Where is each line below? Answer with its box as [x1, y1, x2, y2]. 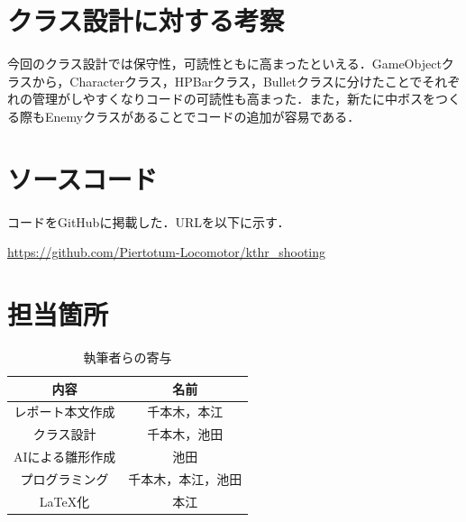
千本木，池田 [147, 425, 224, 444]
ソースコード [7, 160, 158, 197]
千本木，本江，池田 [128, 469, 242, 488]
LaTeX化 [39, 491, 90, 510]
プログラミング [20, 469, 109, 488]
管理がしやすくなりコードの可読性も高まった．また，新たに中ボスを [32, 89, 436, 108]
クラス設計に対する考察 [7, 2, 285, 39]
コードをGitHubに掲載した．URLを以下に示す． [7, 212, 290, 231]
